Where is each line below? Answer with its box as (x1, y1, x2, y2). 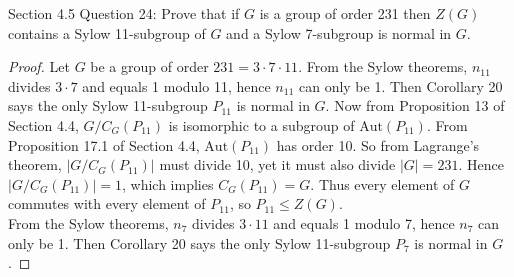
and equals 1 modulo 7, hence (273, 212, 455, 233)
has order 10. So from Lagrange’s (276, 134, 480, 155)
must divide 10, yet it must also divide (159, 154, 396, 175)
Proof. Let (8, 56, 70, 77)
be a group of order (90, 56, 209, 77)
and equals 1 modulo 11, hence (82, 75, 271, 96)
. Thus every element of (310, 173, 455, 194)
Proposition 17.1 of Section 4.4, (8, 134, 200, 155)
